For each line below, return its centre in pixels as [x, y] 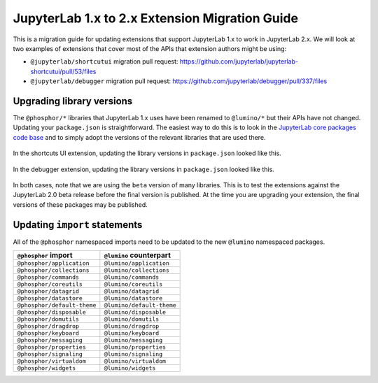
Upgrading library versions [73, 101]
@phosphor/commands [48, 277]
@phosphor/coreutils [50, 284]
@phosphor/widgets [47, 368]
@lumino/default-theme [140, 305]
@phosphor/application [54, 263]
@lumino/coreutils [133, 284]
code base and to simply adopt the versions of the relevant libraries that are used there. [139, 137]
